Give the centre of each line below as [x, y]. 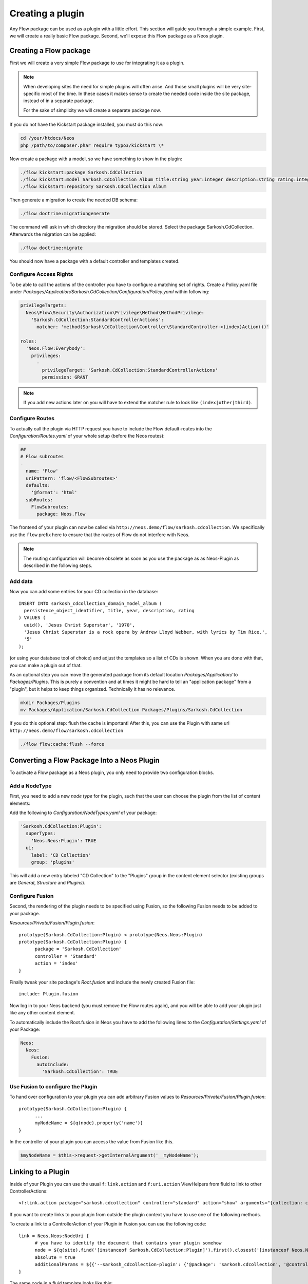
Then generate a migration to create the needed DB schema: [74, 200]
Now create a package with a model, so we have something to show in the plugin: [96, 159]
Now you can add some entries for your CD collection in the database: [84, 592]
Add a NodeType [31, 786]
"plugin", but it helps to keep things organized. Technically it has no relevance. [92, 689]
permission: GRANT [65, 377]
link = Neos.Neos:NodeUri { [54, 1236]
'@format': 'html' [54, 493]
